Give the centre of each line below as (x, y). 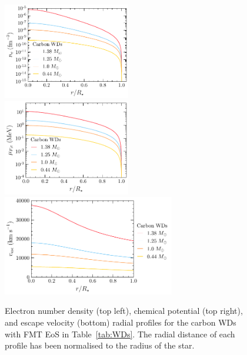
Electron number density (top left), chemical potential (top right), (124, 311)
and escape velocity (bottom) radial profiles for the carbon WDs (121, 322)
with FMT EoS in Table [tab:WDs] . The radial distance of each (120, 334)
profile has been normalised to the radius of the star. (100, 345)
